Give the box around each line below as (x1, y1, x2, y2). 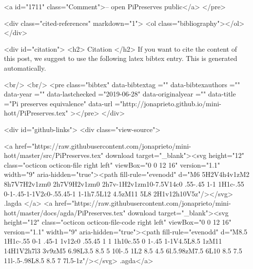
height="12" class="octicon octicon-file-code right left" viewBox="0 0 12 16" (4, 217, 232, 227)
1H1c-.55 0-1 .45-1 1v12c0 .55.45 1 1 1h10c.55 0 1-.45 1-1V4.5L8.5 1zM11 (4, 236, 222, 246)
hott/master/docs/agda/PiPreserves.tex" (4, 207, 126, 217)
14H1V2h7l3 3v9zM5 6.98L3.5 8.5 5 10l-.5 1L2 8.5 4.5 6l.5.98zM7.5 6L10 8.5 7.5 (4, 246, 242, 256)
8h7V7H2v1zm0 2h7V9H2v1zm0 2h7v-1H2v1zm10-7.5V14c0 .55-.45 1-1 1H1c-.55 (4, 178, 244, 189)
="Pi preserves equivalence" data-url (4, 98, 113, 108)
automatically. (4, 62, 46, 73)
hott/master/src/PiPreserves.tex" (4, 150, 104, 160)
